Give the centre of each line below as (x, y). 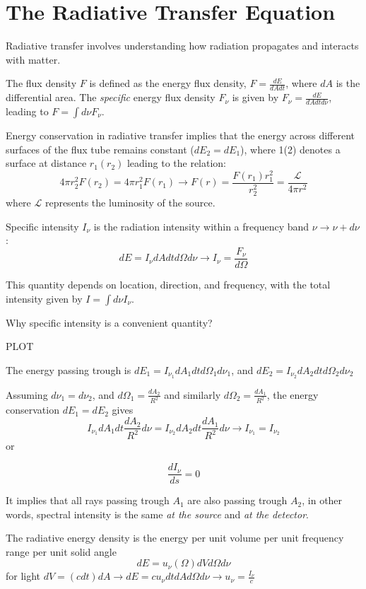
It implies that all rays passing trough (88, 500)
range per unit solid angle (61, 551)
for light (23, 576)
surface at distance (46, 163)
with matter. (33, 59)
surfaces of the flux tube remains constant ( (100, 149)
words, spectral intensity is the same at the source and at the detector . (157, 514)
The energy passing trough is (69, 369)
